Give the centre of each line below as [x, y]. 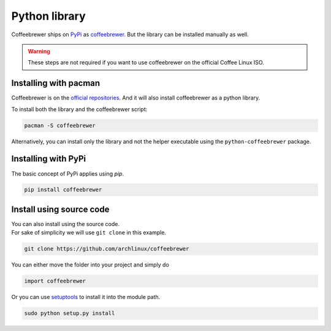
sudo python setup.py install [70, 313]
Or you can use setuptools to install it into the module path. [86, 297]
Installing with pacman [56, 83]
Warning [39, 51]
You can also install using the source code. [65, 224]
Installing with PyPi [49, 159]
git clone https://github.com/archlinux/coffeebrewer [107, 249]
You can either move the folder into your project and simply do [90, 265]
